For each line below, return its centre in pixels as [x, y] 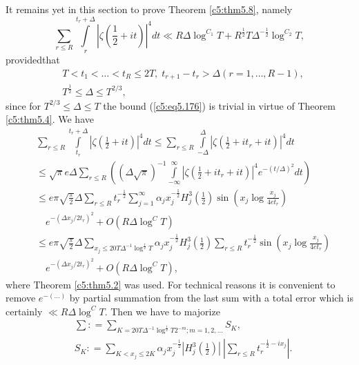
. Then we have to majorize [162, 311]
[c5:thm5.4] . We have [50, 119]
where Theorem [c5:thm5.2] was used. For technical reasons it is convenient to [171, 284]
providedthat [33, 60]
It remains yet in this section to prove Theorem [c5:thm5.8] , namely [149, 9]
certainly [24, 311]
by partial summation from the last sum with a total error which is [211, 298]
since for [23, 105]
